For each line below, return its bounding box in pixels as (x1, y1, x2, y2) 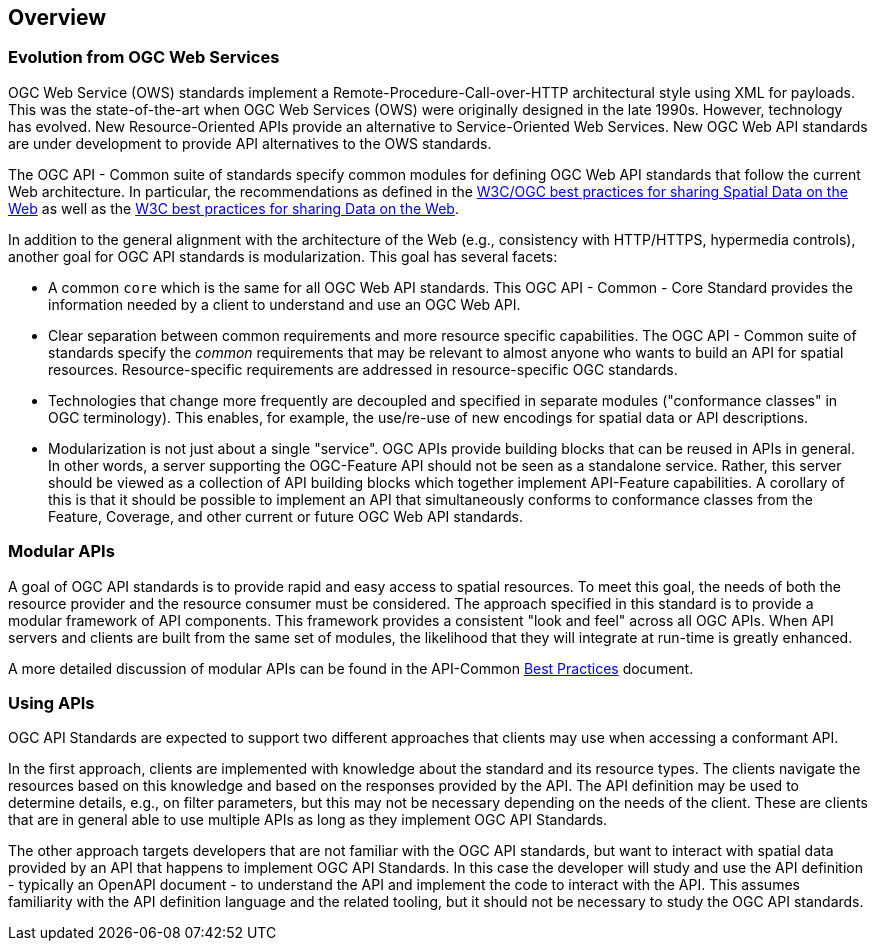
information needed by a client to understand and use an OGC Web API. (48, 295, 521, 313)
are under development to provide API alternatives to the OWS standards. (8, 134, 492, 152)
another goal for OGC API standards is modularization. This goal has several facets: (8, 247, 558, 265)
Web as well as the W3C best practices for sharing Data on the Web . (8, 199, 459, 217)
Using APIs (8, 692, 95, 713)
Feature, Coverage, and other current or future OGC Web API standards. (48, 507, 523, 525)
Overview (8, 5, 107, 30)
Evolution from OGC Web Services (8, 47, 280, 68)
